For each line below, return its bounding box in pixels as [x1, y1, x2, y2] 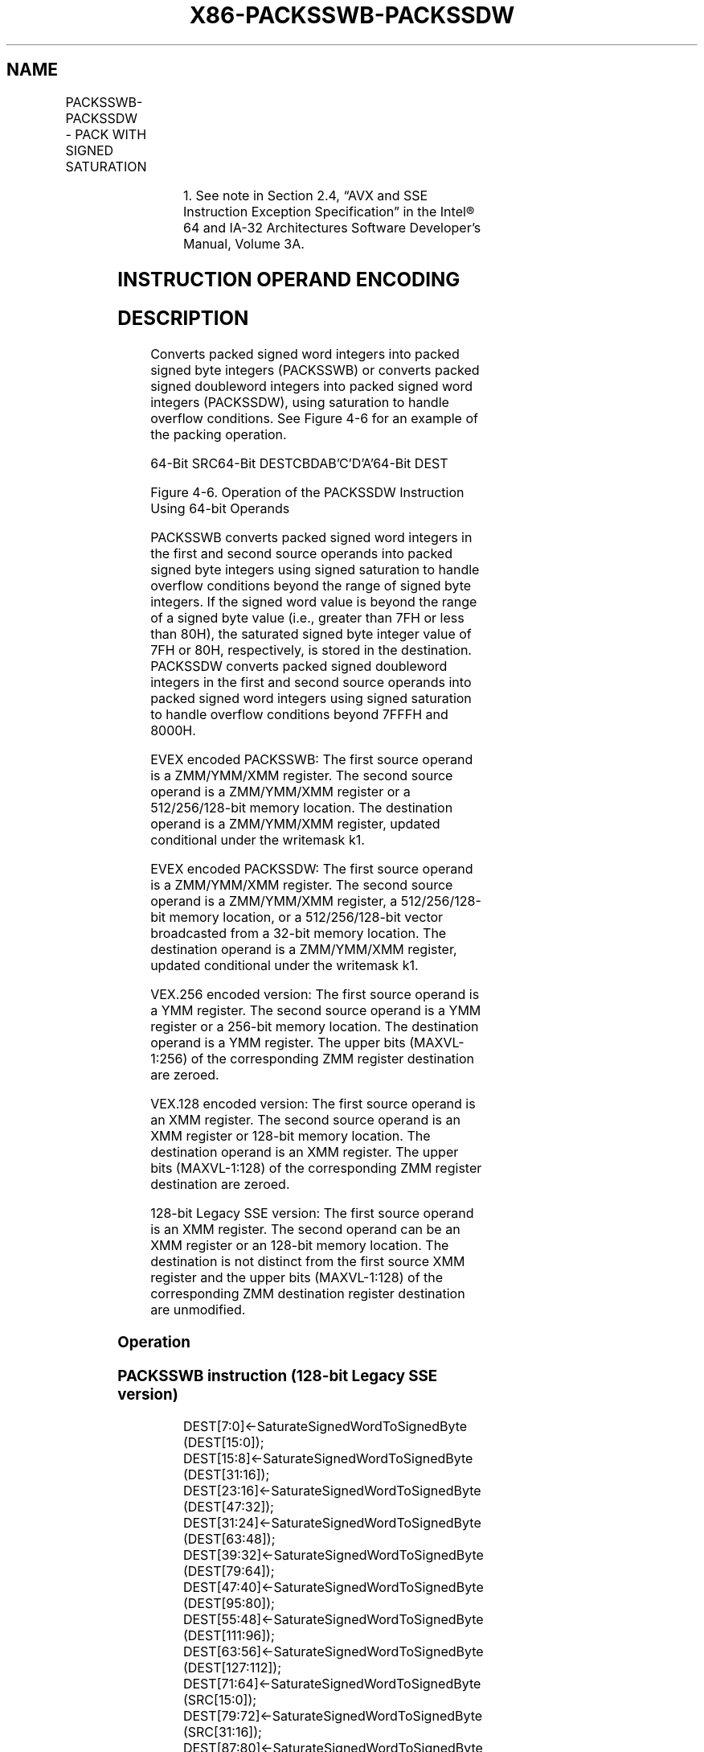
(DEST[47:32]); [182, 1499, 274, 1516]
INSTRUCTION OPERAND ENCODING [117, 267, 460, 291]
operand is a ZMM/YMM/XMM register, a [150, 893, 398, 910]
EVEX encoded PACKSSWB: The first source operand [150, 751, 473, 768]
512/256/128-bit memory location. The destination [150, 800, 453, 816]
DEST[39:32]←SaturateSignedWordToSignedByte [182, 1547, 484, 1564]
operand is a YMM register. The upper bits [150, 1034, 406, 1051]
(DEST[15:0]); [182, 1434, 264, 1451]
